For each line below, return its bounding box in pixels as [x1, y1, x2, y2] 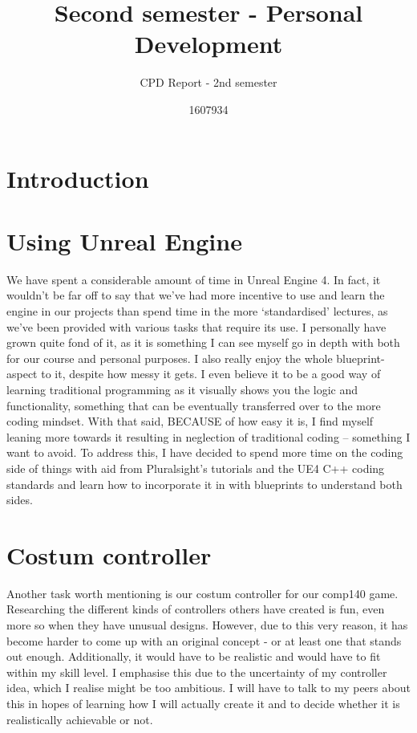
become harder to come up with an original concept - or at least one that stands [6, 632, 402, 649]
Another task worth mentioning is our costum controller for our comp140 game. [6, 584, 399, 601]
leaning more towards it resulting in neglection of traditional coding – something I [6, 428, 411, 445]
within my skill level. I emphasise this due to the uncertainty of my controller [6, 663, 387, 680]
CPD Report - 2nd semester [140, 74, 277, 91]
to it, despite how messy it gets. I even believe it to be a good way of [41, 365, 381, 382]
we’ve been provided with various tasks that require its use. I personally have [6, 318, 387, 335]
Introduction [6, 161, 149, 194]
